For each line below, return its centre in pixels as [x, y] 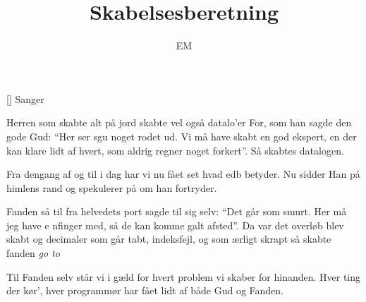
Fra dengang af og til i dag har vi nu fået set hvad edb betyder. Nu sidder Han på [183, 174]
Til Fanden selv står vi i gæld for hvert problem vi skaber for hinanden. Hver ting [184, 276]
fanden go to [33, 253]
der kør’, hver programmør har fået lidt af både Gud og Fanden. [145, 290]
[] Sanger [25, 98]
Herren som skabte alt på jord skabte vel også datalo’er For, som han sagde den [179, 122]
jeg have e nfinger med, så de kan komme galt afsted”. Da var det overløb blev [175, 225]
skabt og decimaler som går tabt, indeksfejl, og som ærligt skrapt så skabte [169, 239]
